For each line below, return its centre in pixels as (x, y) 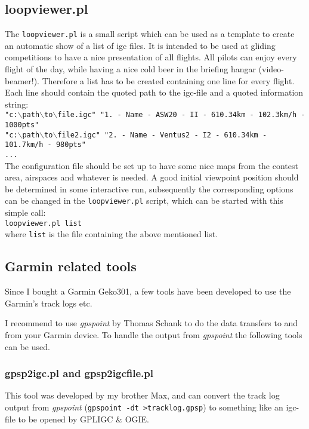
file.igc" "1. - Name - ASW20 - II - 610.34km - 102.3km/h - (181, 115)
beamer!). (22, 80)
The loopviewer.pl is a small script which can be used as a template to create (150, 34)
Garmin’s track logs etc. (49, 303)
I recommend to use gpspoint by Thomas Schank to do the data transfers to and (152, 323)
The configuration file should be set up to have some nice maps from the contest (152, 165)
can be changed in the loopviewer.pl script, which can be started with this (144, 200)
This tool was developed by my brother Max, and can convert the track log (142, 395)
